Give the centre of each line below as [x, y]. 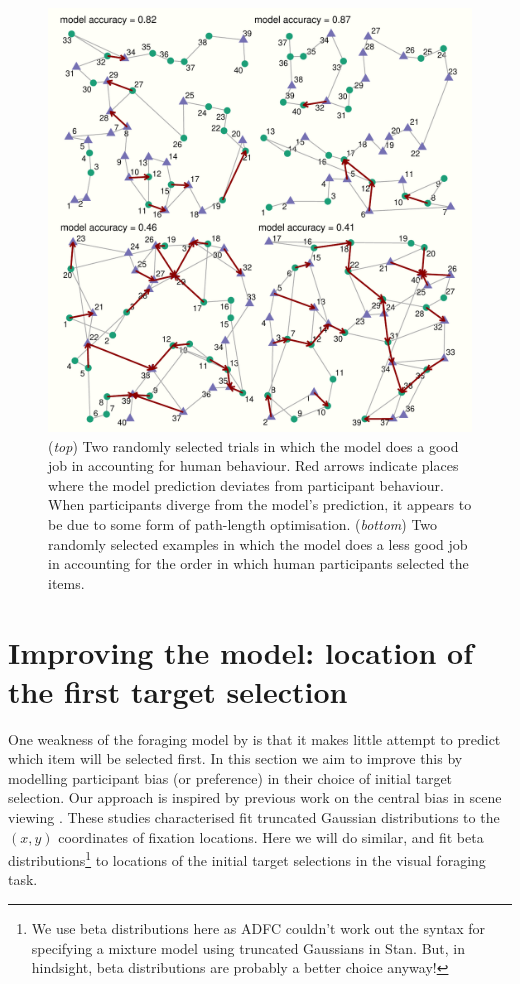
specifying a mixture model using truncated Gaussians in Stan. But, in [248, 947]
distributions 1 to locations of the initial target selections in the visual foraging [247, 858]
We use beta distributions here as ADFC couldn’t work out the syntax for [258, 928]
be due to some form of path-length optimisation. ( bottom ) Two [243, 523]
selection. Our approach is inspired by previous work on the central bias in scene [255, 797]
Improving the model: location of [240, 651]
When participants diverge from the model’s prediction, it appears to [260, 504]
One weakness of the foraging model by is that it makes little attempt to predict [254, 738]
